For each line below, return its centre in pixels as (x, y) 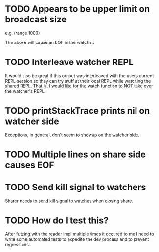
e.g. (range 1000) (23, 33)
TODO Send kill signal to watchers (76, 187)
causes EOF (30, 165)
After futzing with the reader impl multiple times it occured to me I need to (79, 234)
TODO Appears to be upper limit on (78, 9)
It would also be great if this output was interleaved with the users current (79, 75)
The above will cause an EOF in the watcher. (50, 42)
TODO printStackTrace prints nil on (78, 111)
